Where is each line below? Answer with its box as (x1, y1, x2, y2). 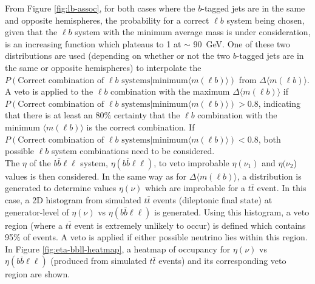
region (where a (5, 218, 63, 231)
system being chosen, (226, 13, 305, 26)
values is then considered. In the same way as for (5, 169, 187, 182)
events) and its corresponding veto (158, 254, 286, 267)
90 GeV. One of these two (193, 37, 290, 50)
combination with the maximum (110, 85, 230, 98)
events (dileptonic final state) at (153, 193, 273, 206)
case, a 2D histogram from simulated (5, 193, 141, 206)
